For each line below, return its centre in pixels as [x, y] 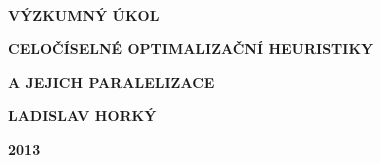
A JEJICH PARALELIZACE [111, 81]
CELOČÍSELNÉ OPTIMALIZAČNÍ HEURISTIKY [191, 48]
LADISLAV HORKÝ [82, 115]
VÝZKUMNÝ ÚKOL [84, 14]
